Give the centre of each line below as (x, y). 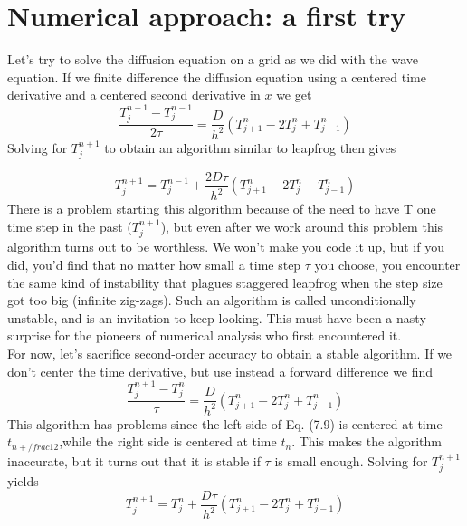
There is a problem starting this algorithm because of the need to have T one (222, 209)
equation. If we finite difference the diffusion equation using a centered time (217, 77)
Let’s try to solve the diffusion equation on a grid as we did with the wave (213, 59)
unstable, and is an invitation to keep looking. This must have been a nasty (217, 317)
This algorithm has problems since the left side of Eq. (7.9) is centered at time (225, 423)
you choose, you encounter (387, 264)
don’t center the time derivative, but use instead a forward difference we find (220, 371)
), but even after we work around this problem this (302, 226)
